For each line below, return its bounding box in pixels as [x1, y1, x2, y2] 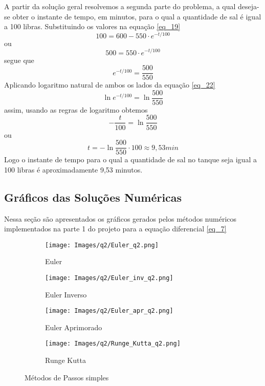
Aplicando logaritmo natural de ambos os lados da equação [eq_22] [4, 79, 215, 90]
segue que [4, 54, 34, 65]
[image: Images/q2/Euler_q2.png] [45, 241, 159, 249]
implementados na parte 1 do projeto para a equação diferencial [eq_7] [4, 223, 227, 234]
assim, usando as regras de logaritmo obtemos [4, 104, 148, 115]
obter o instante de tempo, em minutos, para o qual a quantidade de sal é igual [12, 11, 261, 22]
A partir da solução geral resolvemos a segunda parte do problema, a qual [4, 1, 236, 11]
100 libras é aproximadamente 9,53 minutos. [4, 164, 143, 175]
